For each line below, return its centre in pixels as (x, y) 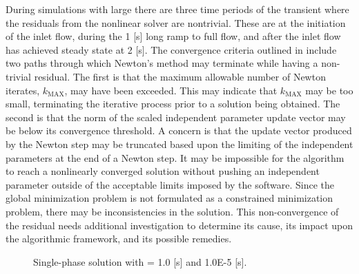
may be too (329, 90)
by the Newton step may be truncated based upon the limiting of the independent (179, 144)
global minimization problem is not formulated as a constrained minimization (169, 198)
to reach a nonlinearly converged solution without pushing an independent (163, 171)
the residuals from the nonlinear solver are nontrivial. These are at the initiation (176, 22)
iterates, (23, 90)
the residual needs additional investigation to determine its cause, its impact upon (179, 225)
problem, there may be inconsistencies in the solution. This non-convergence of (172, 211)
